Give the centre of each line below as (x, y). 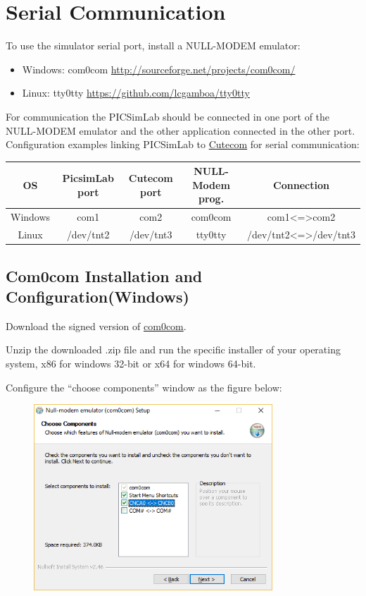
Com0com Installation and (104, 275)
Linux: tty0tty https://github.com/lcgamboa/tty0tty (136, 93)
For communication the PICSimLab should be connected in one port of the (168, 116)
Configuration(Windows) (97, 296)
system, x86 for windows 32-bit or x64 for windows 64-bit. (131, 363)
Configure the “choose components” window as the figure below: (144, 387)
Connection (301, 184)
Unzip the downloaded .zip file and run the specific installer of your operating (173, 349)
